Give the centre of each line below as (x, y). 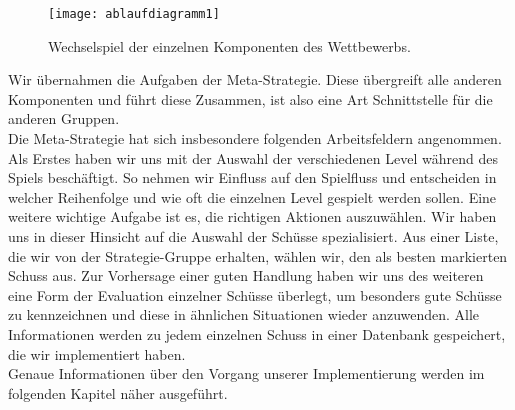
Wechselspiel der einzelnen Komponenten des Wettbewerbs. (229, 45)
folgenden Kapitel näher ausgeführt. (118, 392)
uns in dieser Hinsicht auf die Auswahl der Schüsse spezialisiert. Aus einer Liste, (253, 236)
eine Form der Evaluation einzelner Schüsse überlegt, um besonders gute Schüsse (255, 294)
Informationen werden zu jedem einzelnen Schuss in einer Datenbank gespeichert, (257, 333)
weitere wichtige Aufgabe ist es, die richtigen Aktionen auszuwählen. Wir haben (252, 216)
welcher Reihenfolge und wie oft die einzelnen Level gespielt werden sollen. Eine (252, 196)
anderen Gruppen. (64, 118)
